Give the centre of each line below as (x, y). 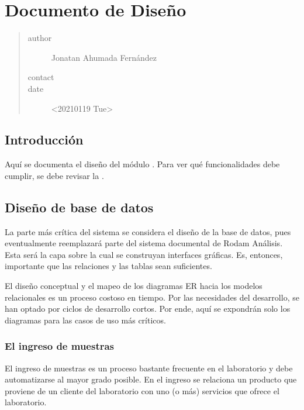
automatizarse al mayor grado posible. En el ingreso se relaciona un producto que (151, 379)
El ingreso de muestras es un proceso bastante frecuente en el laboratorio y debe (149, 368)
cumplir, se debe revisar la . (54, 175)
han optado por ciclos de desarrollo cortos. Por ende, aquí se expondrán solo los (148, 309)
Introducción (44, 139)
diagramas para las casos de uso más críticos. (85, 320)
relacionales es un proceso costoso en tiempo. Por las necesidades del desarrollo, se (152, 297)
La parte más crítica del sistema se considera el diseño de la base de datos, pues (148, 231)
